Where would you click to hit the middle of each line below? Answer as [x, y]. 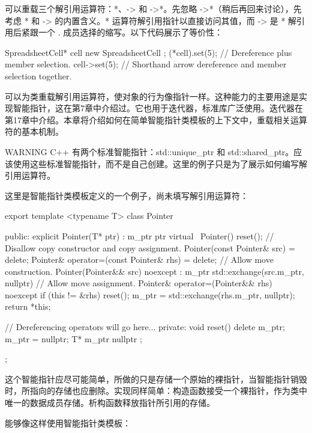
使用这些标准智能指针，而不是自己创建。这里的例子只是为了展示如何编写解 [160, 163]
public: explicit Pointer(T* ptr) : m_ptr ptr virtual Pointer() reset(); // [139, 235]
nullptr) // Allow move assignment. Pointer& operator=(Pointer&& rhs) [139, 283]
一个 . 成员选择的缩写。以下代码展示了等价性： [130, 32]
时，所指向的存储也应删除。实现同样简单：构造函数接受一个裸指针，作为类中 [156, 391]
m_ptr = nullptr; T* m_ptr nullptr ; [73, 338]
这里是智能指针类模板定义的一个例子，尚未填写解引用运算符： [127, 195]
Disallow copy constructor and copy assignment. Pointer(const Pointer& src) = [150, 247]
